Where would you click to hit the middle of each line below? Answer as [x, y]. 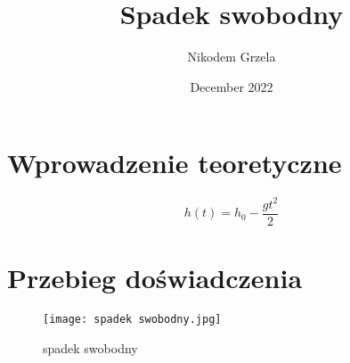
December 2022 [232, 86]
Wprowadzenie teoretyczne [175, 163]
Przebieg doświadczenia [155, 277]
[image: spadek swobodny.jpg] [132, 319]
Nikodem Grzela [232, 57]
